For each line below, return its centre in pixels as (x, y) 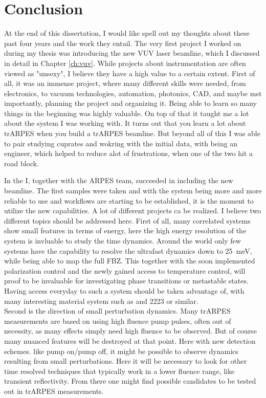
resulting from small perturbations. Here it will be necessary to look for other (126, 361)
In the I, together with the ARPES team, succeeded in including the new (119, 180)
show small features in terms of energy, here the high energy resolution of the (125, 230)
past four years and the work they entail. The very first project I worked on (123, 43)
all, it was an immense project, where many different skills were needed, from (125, 83)
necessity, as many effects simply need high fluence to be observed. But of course (130, 331)
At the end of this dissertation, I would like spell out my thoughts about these (127, 33)
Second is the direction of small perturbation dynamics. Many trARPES (117, 311)
